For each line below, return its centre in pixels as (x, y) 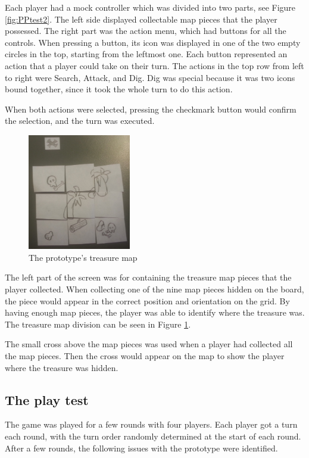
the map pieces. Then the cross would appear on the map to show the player (145, 355)
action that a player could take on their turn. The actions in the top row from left (154, 65)
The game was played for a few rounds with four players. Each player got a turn (151, 424)
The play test (47, 399)
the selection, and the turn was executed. (80, 121)
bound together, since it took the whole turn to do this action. (119, 89)
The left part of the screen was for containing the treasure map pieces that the (148, 277)
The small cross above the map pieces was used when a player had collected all (149, 344)
